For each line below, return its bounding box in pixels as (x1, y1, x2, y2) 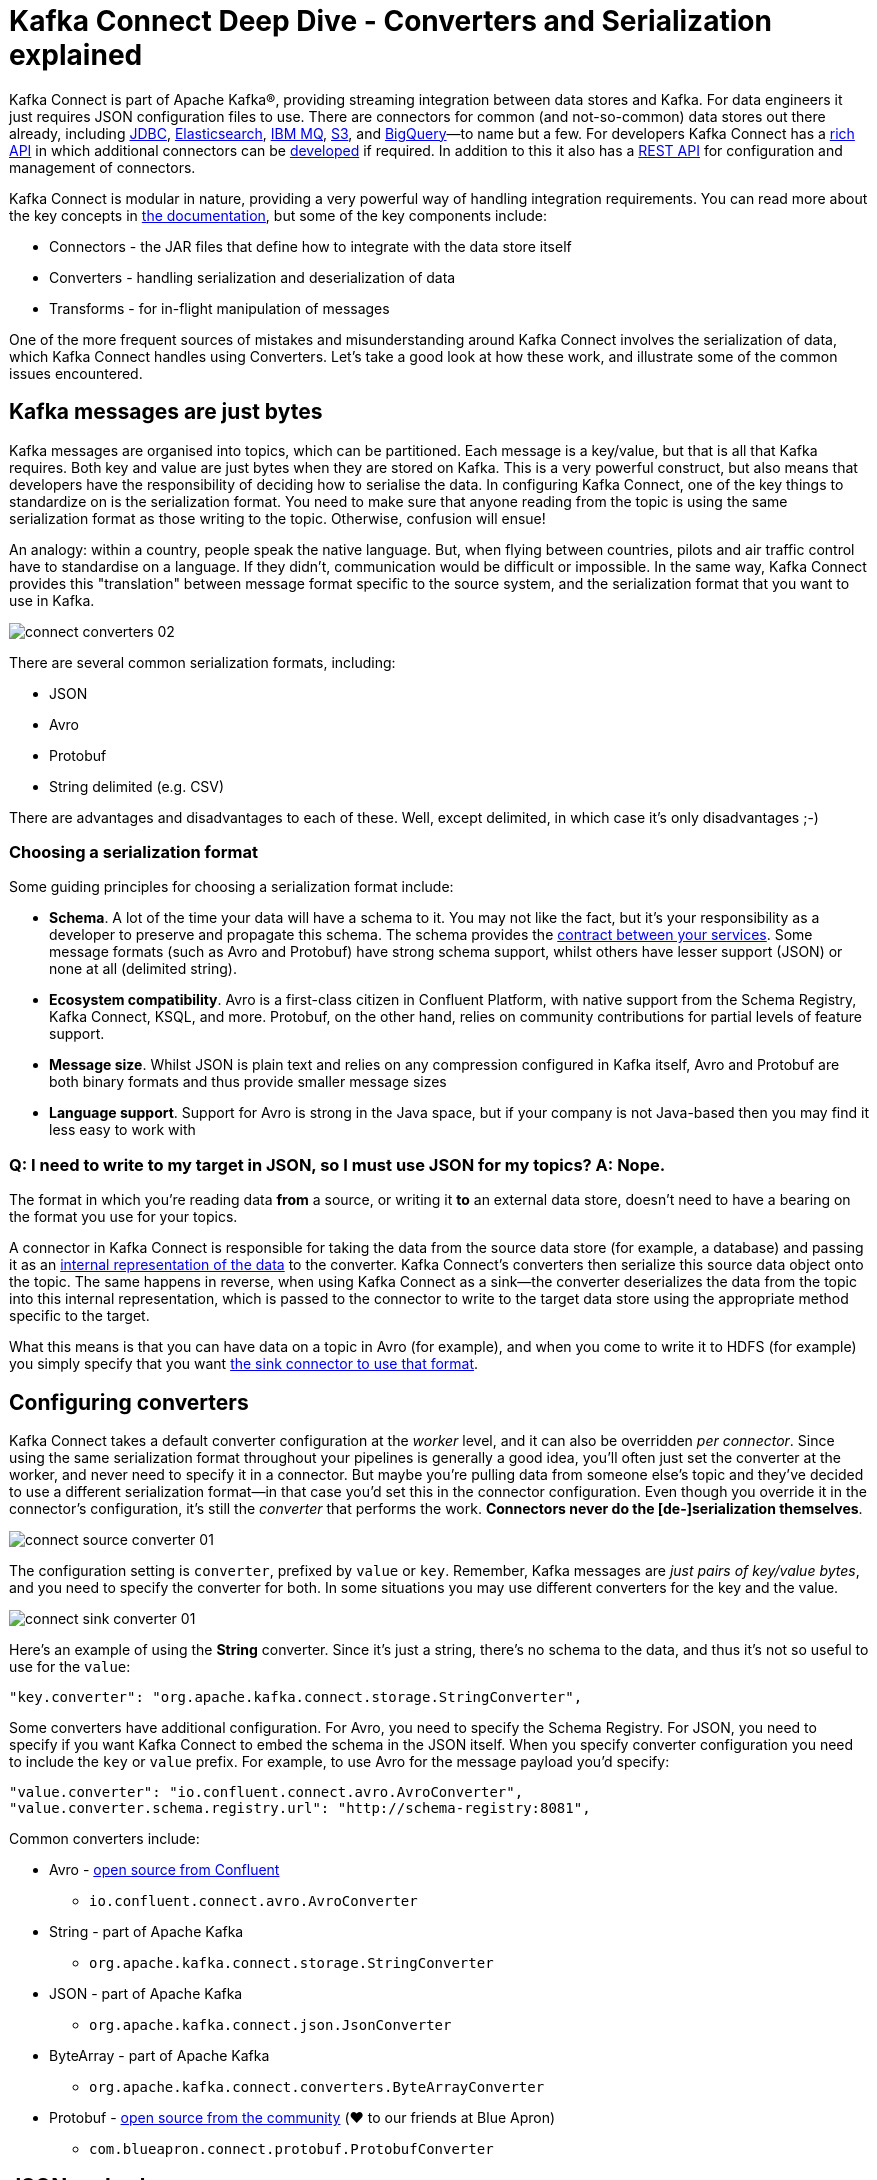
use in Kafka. (9, 591, 95, 609)
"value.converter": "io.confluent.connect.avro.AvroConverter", (9, 1783, 524, 1800)
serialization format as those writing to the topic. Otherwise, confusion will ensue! (9, 509, 546, 527)
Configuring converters (9, 1389, 249, 1415)
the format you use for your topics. (9, 1208, 238, 1226)
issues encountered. (9, 364, 143, 382)
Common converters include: (9, 1829, 200, 1847)
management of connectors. (9, 158, 196, 176)
